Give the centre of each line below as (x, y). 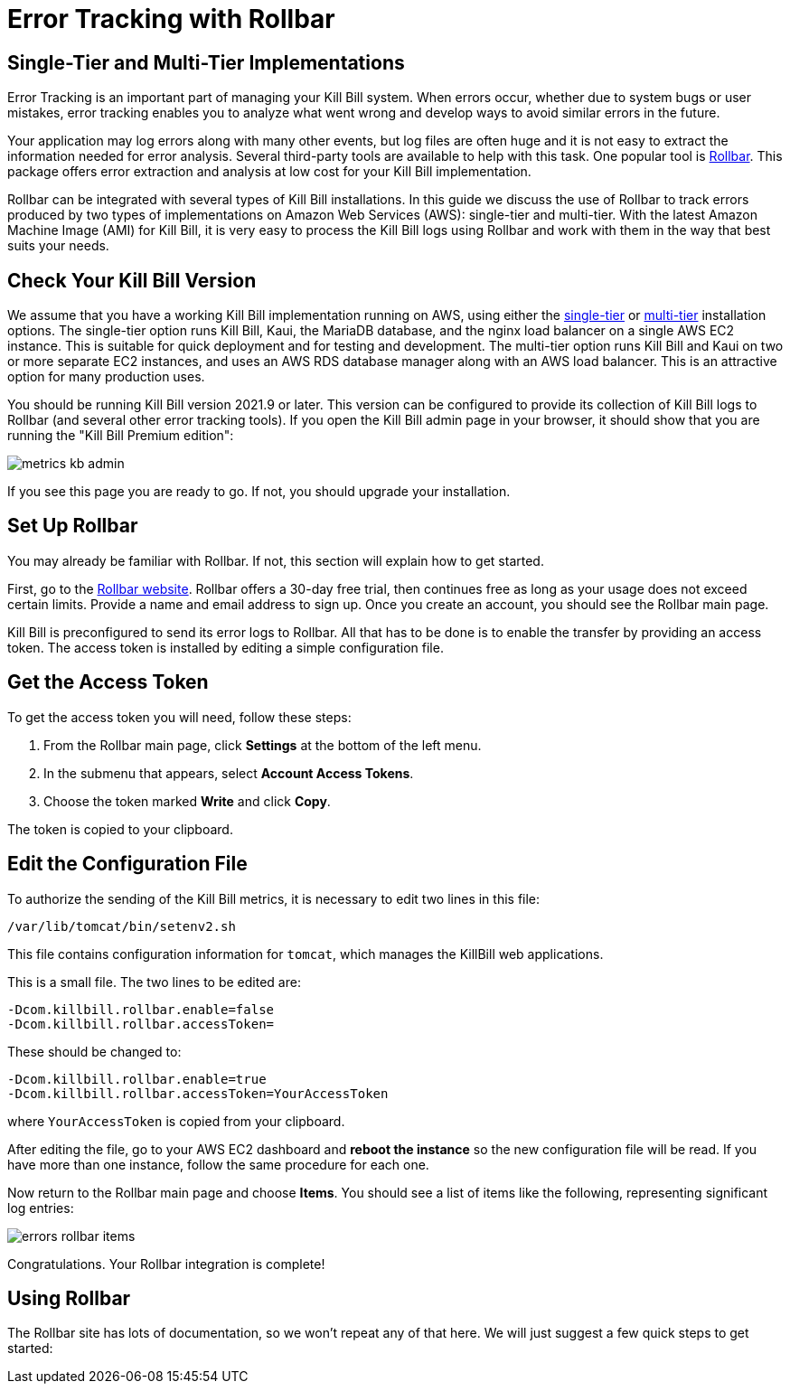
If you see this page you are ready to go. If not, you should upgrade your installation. (259, 492)
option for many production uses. (106, 377)
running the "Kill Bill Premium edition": (121, 436)
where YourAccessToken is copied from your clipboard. (176, 1121)
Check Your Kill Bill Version (132, 280)
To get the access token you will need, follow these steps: (179, 717)
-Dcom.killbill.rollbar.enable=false (141, 1009)
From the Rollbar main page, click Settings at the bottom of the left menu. (263, 745)
